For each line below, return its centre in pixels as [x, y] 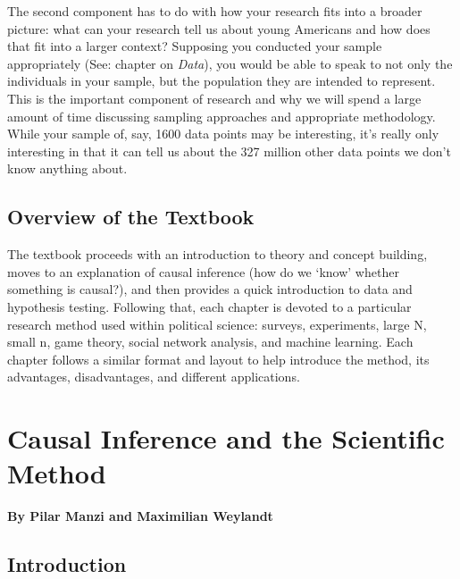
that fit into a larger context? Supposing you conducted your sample [195, 46]
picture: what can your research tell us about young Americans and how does [219, 28]
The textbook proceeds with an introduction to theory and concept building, [217, 254]
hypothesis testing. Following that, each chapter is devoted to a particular [209, 306]
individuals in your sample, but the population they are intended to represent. [222, 81]
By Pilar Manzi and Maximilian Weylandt [140, 516]
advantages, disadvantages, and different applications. [154, 377]
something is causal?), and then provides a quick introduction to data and [210, 289]
